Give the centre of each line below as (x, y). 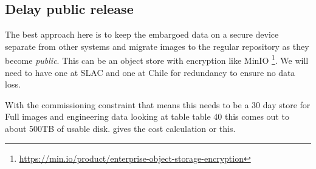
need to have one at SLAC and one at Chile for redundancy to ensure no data (150, 72)
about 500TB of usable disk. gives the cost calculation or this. (120, 129)
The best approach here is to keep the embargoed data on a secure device (142, 34)
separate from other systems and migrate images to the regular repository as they (157, 46)
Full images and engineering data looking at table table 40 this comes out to (147, 116)
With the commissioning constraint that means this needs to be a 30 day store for (158, 104)
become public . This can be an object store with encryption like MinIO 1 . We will (157, 60)
